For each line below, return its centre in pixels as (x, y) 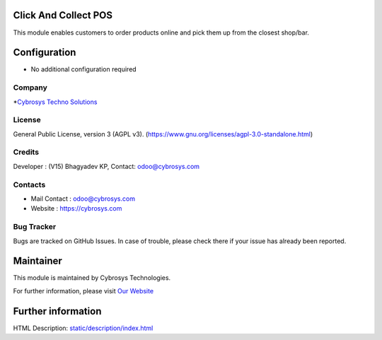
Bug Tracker (35, 227)
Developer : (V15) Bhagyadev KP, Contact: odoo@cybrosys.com (106, 166)
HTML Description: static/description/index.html (83, 328)
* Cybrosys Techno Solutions (55, 102)
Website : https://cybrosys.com (76, 209)
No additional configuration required (84, 69)
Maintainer (38, 261)
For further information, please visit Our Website (83, 291)
